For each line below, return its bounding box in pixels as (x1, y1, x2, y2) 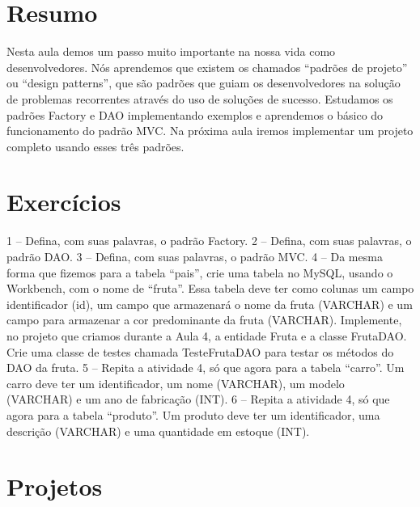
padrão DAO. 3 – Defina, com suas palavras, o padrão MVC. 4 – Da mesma (6, 248, 383, 264)
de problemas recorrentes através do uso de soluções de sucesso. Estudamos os (6, 90, 393, 107)
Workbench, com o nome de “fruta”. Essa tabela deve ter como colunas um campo (6, 280, 414, 297)
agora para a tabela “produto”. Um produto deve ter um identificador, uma (6, 406, 380, 423)
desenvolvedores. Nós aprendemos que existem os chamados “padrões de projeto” (6, 58, 408, 75)
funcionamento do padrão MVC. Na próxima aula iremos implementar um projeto (6, 122, 414, 139)
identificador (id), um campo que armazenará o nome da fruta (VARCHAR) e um (6, 295, 413, 312)
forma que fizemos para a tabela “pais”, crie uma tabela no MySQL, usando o (6, 264, 393, 281)
